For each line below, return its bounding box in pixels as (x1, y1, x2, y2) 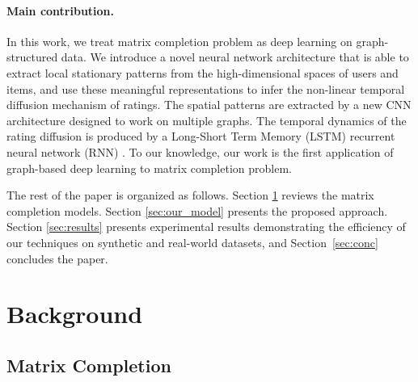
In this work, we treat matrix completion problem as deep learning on (6, 32, 353, 49)
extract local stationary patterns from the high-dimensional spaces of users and (6, 64, 399, 81)
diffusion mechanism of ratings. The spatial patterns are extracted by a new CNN (6, 96, 412, 113)
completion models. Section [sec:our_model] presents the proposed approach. (6, 202, 388, 219)
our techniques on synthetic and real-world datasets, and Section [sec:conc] (6, 233, 378, 250)
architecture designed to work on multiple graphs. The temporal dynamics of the (6, 111, 407, 128)
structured (6, 48, 58, 65)
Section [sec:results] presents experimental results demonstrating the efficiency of (6, 218, 406, 235)
